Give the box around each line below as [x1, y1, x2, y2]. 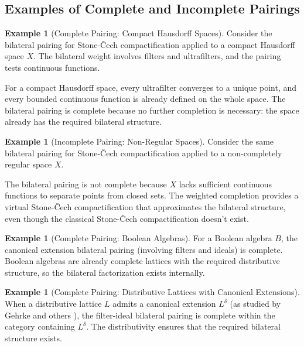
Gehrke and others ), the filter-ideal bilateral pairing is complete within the [5, 309, 275, 321]
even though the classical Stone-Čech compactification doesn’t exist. [5, 212, 249, 224]
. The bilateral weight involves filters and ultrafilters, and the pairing [33, 50, 281, 62]
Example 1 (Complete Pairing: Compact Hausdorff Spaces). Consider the [5, 27, 272, 39]
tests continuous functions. [5, 61, 100, 73]
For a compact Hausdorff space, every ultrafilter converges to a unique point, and [5, 81, 297, 93]
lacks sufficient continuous [179, 177, 272, 190]
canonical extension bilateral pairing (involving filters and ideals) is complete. [5, 243, 283, 255]
